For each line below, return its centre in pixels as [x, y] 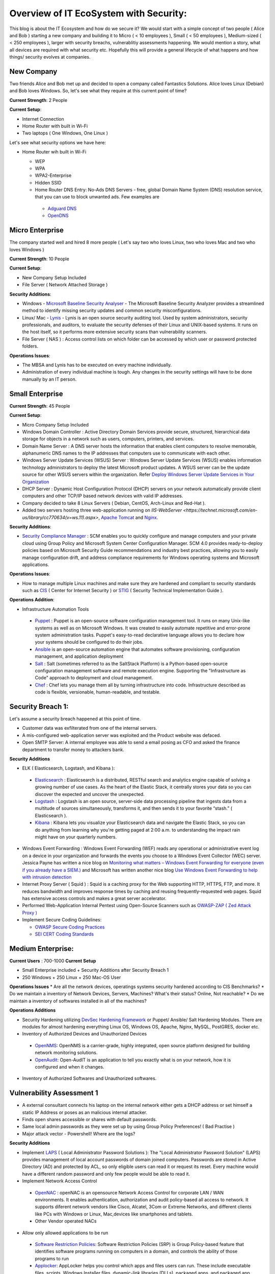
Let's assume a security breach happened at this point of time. [75, 719]
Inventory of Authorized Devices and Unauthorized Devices [85, 1034]
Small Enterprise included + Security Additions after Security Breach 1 [95, 970]
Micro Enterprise [36, 230]
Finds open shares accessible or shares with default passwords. [90, 1120]
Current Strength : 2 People [38, 100]
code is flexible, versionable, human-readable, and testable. [98, 692]
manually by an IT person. [49, 379]
